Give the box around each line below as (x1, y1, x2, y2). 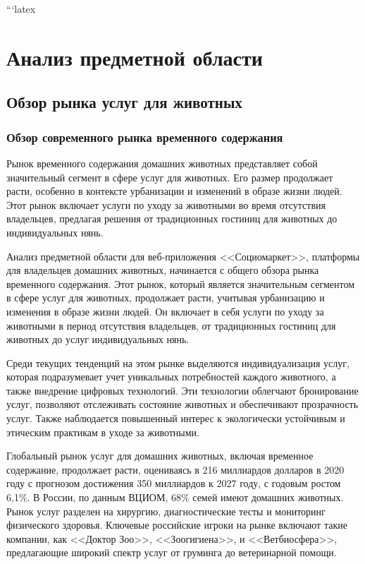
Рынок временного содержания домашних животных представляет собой (6, 155, 318, 170)
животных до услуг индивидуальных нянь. (6, 332, 190, 347)
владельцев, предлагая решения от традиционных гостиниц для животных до (6, 211, 338, 226)
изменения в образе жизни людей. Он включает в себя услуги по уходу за (6, 304, 324, 318)
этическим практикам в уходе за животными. (6, 424, 200, 439)
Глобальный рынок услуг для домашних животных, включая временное (6, 448, 314, 463)
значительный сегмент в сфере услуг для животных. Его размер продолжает (6, 169, 333, 184)
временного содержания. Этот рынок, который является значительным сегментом (6, 276, 355, 291)
